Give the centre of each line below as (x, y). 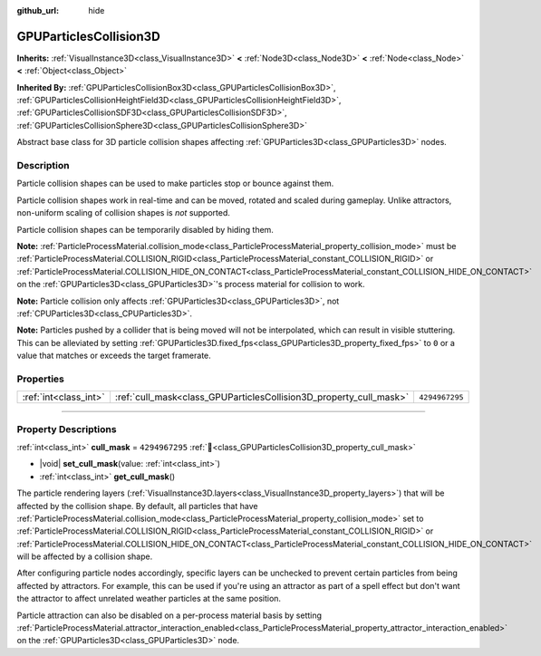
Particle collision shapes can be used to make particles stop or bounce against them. (175, 183)
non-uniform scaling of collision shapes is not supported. (124, 213)
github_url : (38, 10)
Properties (41, 379)
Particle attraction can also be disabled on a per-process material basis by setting (169, 615)
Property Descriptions (67, 429)
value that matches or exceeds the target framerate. (114, 356)
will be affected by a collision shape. (85, 556)
